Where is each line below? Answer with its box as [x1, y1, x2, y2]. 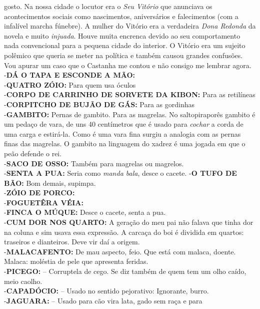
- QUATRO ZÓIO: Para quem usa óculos [4, 79, 136, 90]
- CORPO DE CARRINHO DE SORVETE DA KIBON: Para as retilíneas [4, 89, 255, 100]
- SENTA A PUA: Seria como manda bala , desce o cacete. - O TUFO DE [4, 168, 237, 178]
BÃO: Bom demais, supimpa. [4, 177, 96, 188]
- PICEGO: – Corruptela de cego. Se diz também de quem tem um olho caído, [4, 266, 246, 276]
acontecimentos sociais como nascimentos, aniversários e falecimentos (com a [4, 11, 238, 21]
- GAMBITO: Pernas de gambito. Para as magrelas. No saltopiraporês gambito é [4, 109, 255, 119]
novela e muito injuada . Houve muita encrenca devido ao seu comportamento [4, 30, 240, 41]
